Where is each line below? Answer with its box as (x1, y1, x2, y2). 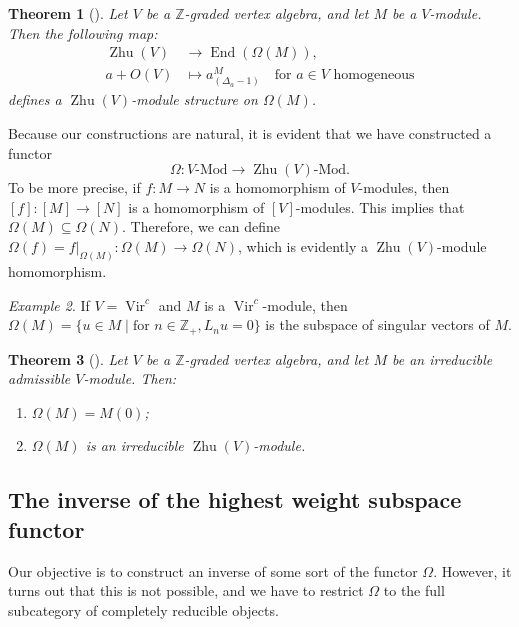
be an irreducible (392, 348, 493, 369)
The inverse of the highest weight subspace (8, 484, 462, 515)
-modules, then (358, 177, 450, 198)
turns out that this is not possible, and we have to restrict (8, 580, 364, 601)
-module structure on (131, 89, 258, 110)
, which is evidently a (237, 236, 368, 257)
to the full (383, 580, 445, 601)
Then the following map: (8, 22, 158, 43)
